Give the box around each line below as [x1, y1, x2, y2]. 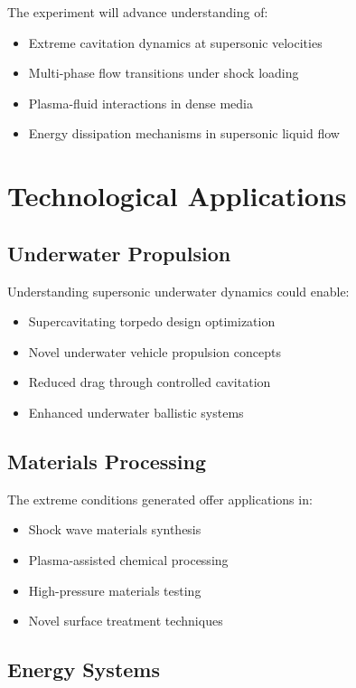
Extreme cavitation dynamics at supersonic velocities [28, 33, 323, 52]
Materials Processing [7, 447, 207, 475]
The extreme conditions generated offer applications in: [7, 489, 313, 508]
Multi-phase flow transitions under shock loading [28, 63, 299, 82]
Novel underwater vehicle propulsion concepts [28, 342, 281, 361]
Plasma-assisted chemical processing [28, 550, 229, 569]
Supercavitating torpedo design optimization [28, 312, 276, 331]
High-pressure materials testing [28, 580, 201, 599]
